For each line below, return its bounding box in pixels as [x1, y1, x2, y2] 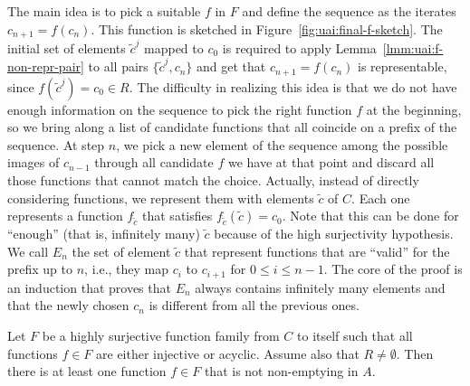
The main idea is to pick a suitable [7, 2, 201, 20]
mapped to [144, 38, 204, 57]
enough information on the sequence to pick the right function [7, 99, 352, 118]
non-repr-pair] [7, 57, 84, 76]
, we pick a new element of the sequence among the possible [116, 135, 448, 154]
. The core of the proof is [323, 259, 463, 278]
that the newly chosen [7, 296, 129, 315]
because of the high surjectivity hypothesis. [214, 224, 454, 243]
